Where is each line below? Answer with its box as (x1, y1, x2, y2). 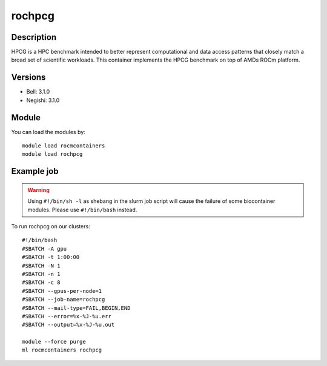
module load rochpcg (22, 151, 83, 158)
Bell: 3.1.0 (26, 88, 50, 95)
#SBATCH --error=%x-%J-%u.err (22, 313, 112, 319)
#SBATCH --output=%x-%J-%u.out (22, 321, 115, 329)
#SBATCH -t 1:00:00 (22, 254, 80, 261)
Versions (11, 72, 46, 83)
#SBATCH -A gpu (22, 245, 67, 252)
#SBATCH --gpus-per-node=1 (22, 287, 102, 294)
